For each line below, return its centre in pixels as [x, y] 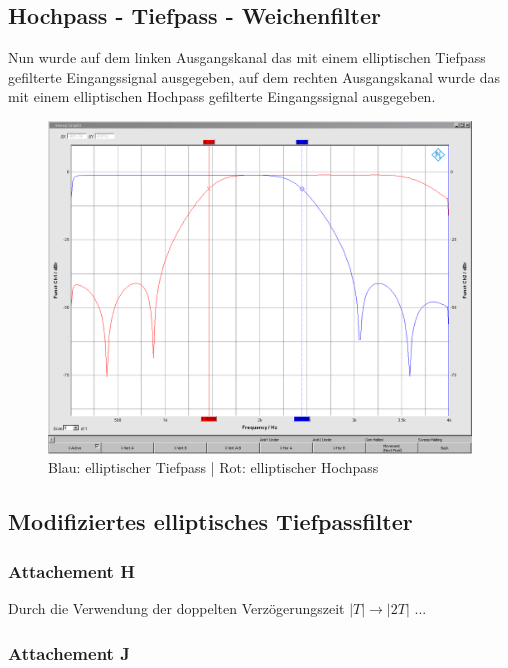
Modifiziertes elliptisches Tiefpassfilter [210, 521]
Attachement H [71, 570]
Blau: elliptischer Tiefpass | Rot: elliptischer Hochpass [213, 467]
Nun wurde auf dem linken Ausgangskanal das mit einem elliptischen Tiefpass [247, 57]
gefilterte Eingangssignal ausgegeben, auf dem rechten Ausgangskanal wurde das [254, 76]
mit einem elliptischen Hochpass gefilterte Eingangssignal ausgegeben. [222, 96]
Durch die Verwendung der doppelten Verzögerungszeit [176, 608]
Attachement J [69, 652]
